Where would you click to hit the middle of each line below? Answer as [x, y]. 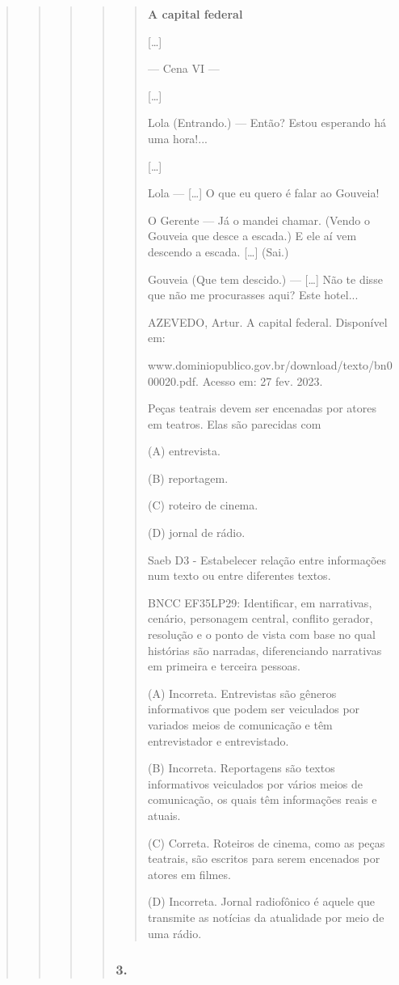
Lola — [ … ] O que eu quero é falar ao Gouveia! [263, 193]
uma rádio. [174, 933]
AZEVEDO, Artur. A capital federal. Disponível [267, 321]
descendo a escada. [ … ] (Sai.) [218, 251]
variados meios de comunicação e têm [240, 725]
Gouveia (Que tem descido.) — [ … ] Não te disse [265, 279]
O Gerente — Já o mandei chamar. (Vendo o [258, 220]
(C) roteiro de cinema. [203, 505]
